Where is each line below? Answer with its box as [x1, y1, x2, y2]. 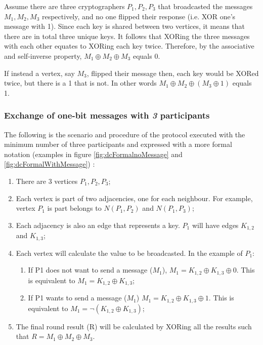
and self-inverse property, [4, 50, 82, 61]
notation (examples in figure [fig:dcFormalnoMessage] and [4, 148, 183, 159]
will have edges [192, 219, 239, 230]
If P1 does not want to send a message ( [28, 264, 153, 275]
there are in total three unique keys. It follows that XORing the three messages [4, 30, 250, 41]
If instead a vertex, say [4, 67, 75, 78]
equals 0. [133, 50, 160, 61]
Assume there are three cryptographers [4, 1, 125, 11]
